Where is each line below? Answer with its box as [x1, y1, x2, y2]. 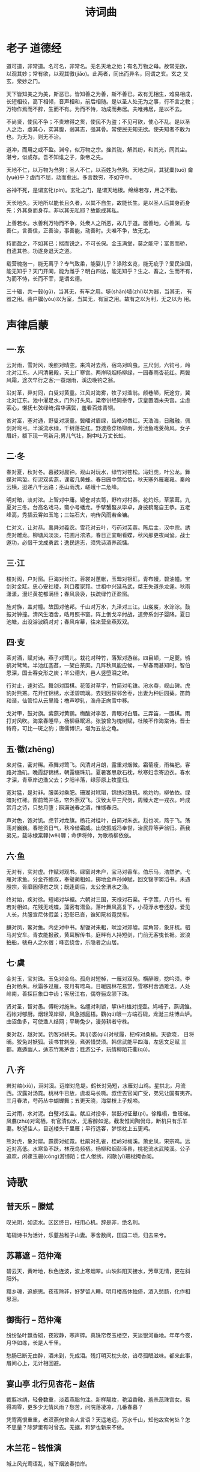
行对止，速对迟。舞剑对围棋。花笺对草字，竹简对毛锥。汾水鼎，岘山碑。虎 [6, 682, 190, 689]
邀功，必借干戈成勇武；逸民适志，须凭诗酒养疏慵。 [6, 539, 133, 546]
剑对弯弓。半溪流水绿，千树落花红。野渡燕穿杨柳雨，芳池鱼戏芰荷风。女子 [6, 424, 190, 431]
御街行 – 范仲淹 [6, 1315, 62, 1325]
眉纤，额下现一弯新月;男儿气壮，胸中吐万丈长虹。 [6, 432, 129, 439]
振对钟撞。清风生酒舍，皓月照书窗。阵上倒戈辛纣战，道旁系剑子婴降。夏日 [6, 610, 190, 617]
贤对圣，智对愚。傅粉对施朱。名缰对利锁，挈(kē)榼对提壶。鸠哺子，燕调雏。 [6, 1002, 195, 1010]
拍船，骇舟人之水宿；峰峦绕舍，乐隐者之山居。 [6, 939, 122, 946]
